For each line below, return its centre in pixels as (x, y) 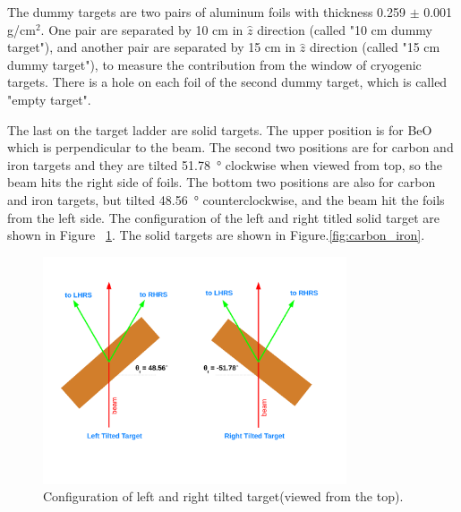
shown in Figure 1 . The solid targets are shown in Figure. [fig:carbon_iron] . (216, 235)
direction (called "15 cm (375, 47)
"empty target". (49, 99)
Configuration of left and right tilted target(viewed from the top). (223, 496)
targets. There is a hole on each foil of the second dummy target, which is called (227, 82)
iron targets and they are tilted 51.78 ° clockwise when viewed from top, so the (225, 164)
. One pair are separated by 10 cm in (142, 29)
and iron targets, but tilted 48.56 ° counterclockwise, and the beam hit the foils (226, 199)
